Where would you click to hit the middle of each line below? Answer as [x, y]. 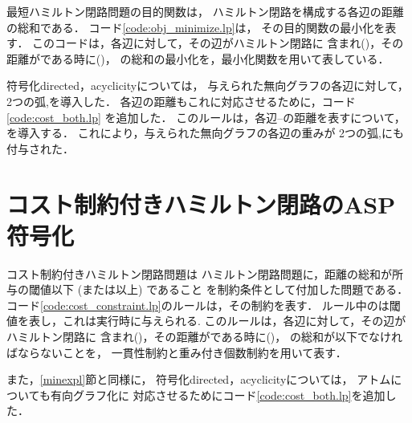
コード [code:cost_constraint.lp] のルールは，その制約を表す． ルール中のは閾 [204, 305]
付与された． [40, 148]
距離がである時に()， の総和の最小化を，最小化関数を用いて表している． [198, 58]
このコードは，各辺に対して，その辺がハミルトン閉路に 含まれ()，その [218, 43]
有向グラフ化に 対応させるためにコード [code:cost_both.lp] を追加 [218, 395]
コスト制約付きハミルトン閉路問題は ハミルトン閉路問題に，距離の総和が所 [205, 273]
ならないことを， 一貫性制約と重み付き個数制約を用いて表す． [182, 352]
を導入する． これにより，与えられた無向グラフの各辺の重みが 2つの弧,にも [205, 133]
